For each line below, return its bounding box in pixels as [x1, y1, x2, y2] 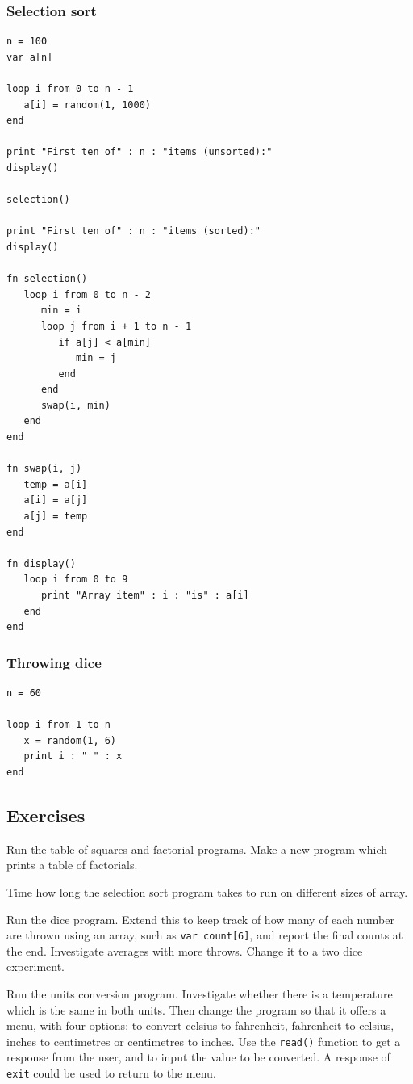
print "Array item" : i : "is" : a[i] [40, 590, 249, 601]
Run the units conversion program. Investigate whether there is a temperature [6, 985, 393, 1002]
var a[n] [6, 51, 53, 63]
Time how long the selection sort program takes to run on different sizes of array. [6, 883, 408, 900]
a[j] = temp [23, 510, 88, 523]
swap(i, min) [40, 399, 111, 411]
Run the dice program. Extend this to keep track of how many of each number [6, 910, 394, 927]
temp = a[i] [23, 478, 88, 490]
